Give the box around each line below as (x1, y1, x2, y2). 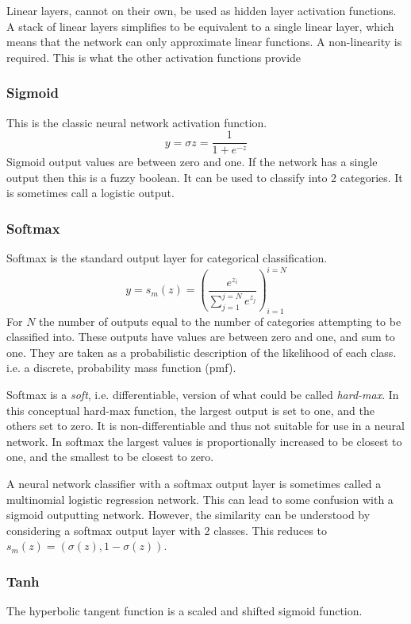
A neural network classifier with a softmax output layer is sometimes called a (6, 475, 382, 492)
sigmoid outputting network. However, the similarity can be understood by (6, 506, 371, 523)
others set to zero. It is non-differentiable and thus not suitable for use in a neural (6, 417, 405, 434)
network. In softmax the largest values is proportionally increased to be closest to (6, 432, 402, 449)
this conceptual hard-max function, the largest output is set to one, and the (6, 401, 375, 418)
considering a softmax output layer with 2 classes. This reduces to (6, 521, 327, 538)
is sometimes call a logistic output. (6, 184, 175, 201)
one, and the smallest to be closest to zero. (6, 448, 214, 465)
